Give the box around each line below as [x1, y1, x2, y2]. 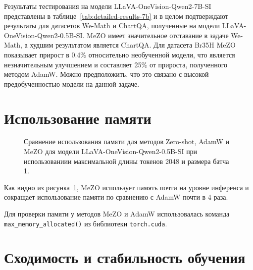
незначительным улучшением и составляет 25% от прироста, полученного [4, 59, 228, 69]
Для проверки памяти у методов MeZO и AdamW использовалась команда [4, 209, 230, 219]
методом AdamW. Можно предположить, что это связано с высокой [4, 69, 209, 79]
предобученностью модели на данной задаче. [4, 78, 140, 89]
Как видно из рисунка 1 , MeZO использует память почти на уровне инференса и [4, 182, 249, 192]
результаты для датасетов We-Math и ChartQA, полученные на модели [4, 20, 220, 31]
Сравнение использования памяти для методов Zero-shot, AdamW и [24, 136, 229, 147]
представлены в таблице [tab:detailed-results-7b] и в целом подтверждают [4, 10, 228, 21]
